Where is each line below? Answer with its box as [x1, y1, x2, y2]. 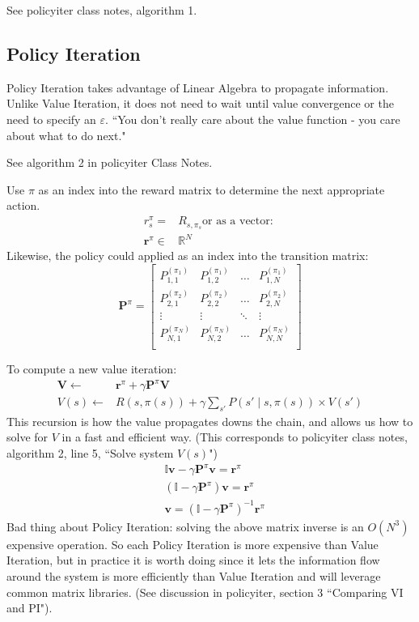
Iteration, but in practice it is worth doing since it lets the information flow [6, 552, 380, 569]
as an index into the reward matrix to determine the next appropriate [38, 181, 385, 198]
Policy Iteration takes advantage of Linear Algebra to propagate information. [6, 79, 389, 96]
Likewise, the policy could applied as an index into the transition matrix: [6, 247, 369, 264]
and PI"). [6, 599, 53, 616]
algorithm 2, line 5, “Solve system [6, 445, 174, 462]
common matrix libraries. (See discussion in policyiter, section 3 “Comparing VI [6, 583, 404, 600]
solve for [6, 428, 49, 445]
